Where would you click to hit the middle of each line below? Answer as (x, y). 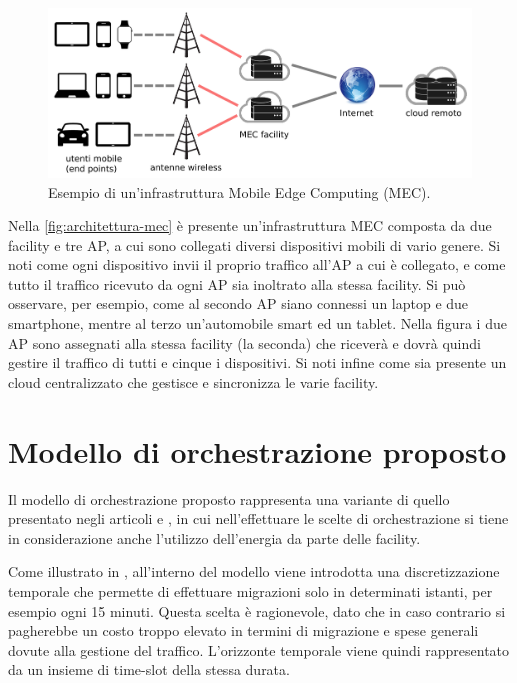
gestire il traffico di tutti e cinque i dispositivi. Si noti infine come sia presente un (257, 362)
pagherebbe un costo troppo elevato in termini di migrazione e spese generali (243, 630)
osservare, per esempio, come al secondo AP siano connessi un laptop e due (238, 303)
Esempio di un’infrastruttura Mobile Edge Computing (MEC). (239, 191)
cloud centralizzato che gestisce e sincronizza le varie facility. (193, 381)
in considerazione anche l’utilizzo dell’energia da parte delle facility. (214, 537)
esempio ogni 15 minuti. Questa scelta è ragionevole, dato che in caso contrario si (257, 610)
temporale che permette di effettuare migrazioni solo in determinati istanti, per (250, 590)
